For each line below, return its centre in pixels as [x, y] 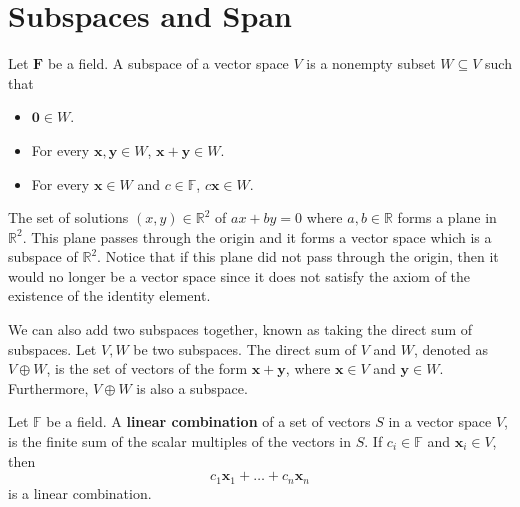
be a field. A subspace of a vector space [168, 63]
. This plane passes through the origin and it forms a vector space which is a [257, 236]
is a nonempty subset [371, 63]
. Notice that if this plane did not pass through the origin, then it [298, 256]
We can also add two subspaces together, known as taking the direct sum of [240, 329]
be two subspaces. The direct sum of [245, 348]
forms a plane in [447, 217]
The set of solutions [68, 217]
